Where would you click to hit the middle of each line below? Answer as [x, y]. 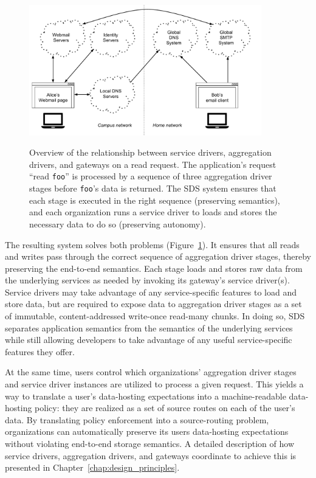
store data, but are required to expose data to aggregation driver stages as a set [153, 304]
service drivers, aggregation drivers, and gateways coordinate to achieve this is [151, 455]
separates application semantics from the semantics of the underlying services [149, 327]
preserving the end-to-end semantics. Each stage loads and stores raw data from [154, 268]
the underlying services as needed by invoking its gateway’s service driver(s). [147, 280]
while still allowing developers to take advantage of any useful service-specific [149, 340]
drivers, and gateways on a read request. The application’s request [153, 164]
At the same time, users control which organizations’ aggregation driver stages [151, 372]
